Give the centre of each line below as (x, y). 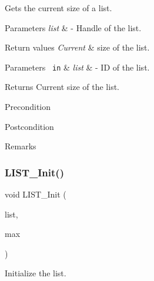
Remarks (21, 146)
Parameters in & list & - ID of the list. (77, 67)
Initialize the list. (36, 273)
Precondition (28, 107)
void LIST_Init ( (36, 194)
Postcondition (29, 126)
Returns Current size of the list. (62, 87)
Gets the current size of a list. (58, 8)
